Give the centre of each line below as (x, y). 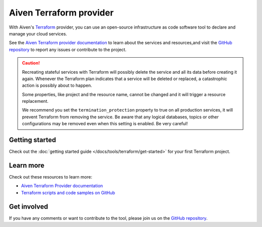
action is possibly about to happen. (57, 85)
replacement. (35, 101)
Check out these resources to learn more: (50, 177)
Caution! (31, 63)
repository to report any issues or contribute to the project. (68, 49)
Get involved (29, 206)
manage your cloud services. (38, 33)
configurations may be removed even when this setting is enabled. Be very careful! (105, 124)
